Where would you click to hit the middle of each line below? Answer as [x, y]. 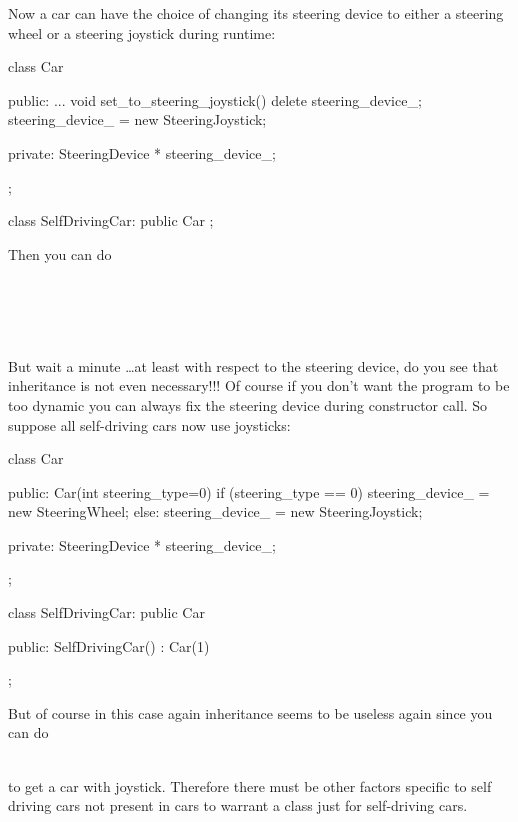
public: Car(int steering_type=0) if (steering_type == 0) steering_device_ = [249, 491]
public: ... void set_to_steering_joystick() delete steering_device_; [215, 99]
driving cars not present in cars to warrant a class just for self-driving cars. [238, 805]
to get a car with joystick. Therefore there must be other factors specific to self [250, 785]
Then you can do [60, 253]
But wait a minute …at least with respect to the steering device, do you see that [253, 365]
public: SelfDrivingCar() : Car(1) [109, 645]
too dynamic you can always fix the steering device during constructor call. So [248, 404]
